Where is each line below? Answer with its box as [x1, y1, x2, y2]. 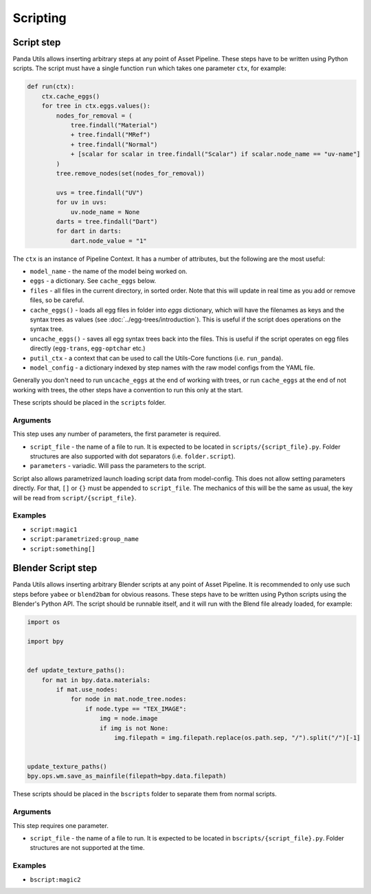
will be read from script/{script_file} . [12, 493, 137, 502]
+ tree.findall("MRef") [70, 131, 151, 139]
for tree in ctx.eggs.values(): [41, 102, 151, 110]
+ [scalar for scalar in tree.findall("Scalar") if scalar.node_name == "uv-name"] [70, 150, 361, 158]
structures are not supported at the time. [30, 844, 145, 852]
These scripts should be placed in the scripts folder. [12, 398, 166, 407]
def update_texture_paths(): [27, 666, 126, 674]
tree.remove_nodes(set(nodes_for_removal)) [56, 169, 205, 177]
